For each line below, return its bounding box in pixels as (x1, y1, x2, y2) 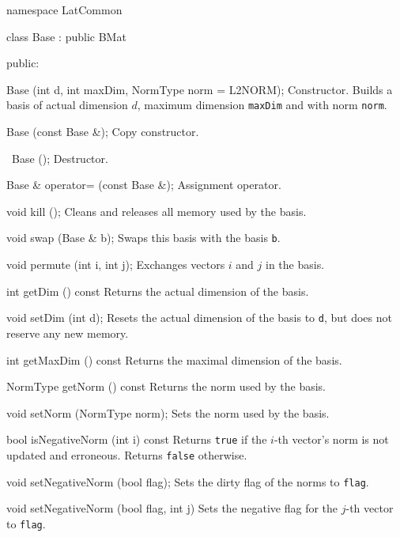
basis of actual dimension (6, 96, 128, 113)
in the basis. (266, 256, 325, 273)
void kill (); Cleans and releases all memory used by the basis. (6, 202, 307, 219)
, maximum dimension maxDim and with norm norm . (137, 96, 387, 113)
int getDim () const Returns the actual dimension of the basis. (6, 282, 309, 299)
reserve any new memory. (6, 324, 129, 341)
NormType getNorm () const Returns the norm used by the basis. (6, 378, 326, 395)
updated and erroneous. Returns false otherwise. (6, 446, 247, 463)
